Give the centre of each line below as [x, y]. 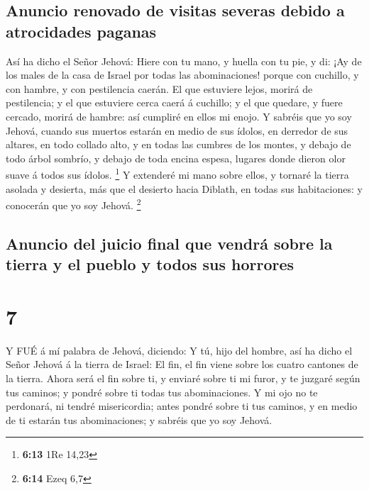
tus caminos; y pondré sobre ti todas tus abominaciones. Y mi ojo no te [162, 392]
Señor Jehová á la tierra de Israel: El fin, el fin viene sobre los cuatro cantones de [182, 364]
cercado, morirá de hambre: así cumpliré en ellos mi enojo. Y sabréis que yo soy [179, 116]
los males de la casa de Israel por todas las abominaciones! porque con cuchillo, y [182, 75]
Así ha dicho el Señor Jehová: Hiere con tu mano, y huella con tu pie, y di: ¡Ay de [184, 61]
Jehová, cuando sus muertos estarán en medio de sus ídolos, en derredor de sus [177, 130]
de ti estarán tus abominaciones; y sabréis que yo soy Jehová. [139, 419]
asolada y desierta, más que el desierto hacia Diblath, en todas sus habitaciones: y [184, 188]
